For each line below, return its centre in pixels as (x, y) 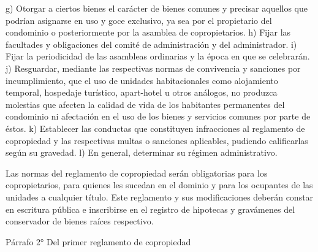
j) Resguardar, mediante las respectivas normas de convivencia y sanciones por (153, 68)
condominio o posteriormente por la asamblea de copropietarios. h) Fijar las (148, 32)
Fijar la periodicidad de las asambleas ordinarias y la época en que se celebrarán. (158, 56)
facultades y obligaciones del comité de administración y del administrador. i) (151, 44)
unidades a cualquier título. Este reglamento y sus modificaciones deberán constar (160, 197)
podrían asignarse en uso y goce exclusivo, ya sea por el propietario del (139, 20)
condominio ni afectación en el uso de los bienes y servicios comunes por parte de (158, 116)
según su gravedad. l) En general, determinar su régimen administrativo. (142, 152)
